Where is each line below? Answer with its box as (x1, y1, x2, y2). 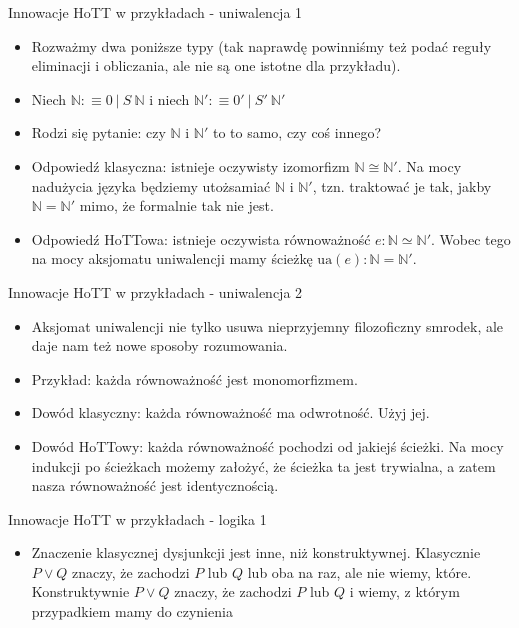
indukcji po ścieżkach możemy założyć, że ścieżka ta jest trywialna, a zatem (31, 455, 496, 476)
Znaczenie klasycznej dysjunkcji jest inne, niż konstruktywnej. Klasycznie (31, 542, 481, 563)
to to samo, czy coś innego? (212, 122, 382, 143)
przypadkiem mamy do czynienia (31, 601, 233, 622)
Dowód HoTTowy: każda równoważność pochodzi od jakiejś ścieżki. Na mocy (31, 435, 504, 456)
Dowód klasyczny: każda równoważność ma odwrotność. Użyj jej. (31, 402, 430, 423)
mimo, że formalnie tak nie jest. (79, 195, 274, 216)
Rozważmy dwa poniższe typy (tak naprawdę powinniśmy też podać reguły (31, 35, 492, 56)
